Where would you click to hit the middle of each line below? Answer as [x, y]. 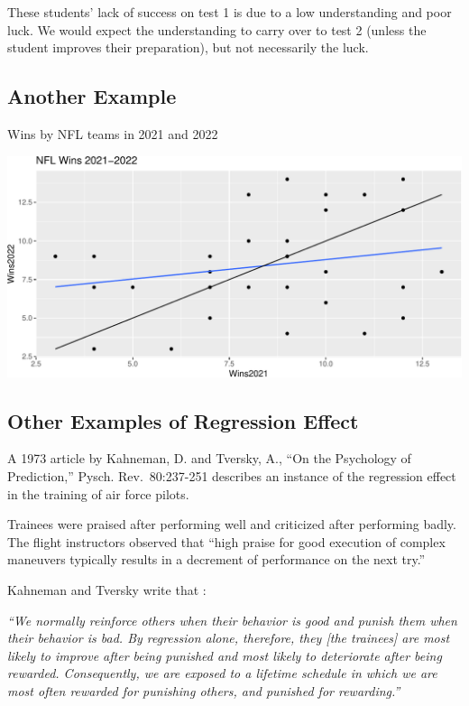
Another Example [92, 96]
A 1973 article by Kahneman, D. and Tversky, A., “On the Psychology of [209, 458]
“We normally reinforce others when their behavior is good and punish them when [232, 620]
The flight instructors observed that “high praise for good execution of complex [226, 541]
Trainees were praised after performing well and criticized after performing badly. [232, 524]
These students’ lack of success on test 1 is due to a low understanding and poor [230, 12]
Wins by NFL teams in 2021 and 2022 [113, 133]
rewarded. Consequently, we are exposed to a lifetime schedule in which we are [222, 673]
